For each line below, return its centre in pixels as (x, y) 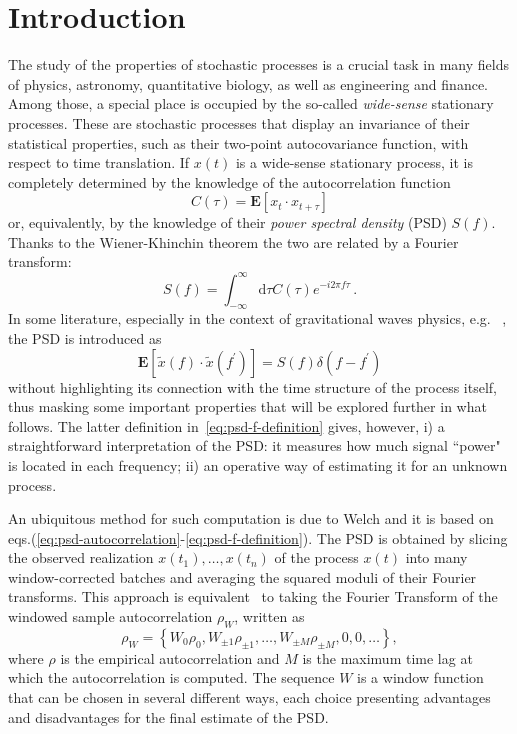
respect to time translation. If (99, 162)
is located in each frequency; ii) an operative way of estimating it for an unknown (258, 464)
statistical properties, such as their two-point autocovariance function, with (238, 142)
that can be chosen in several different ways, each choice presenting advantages (249, 697)
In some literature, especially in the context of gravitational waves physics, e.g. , (257, 318)
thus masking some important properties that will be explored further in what (247, 406)
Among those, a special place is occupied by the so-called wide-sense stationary (251, 103)
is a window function (420, 677)
